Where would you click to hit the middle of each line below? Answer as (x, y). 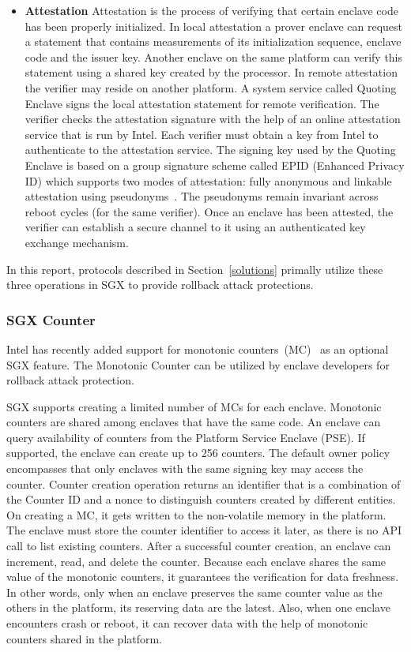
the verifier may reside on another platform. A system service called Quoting (211, 87)
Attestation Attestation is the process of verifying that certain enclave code (211, 10)
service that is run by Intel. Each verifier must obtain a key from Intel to (202, 134)
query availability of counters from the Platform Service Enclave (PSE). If (186, 437)
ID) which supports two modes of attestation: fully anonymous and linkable (208, 180)
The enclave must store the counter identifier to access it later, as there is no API (204, 530)
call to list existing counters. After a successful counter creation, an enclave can (199, 546)
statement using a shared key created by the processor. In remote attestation (211, 72)
